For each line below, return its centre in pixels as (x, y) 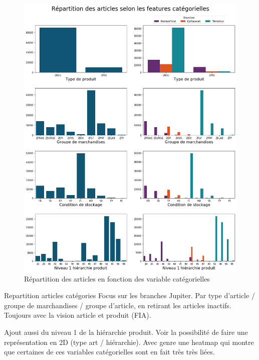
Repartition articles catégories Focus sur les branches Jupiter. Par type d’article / (129, 295)
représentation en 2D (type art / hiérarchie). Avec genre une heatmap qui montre (129, 342)
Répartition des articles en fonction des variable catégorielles (117, 278)
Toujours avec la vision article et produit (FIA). (78, 315)
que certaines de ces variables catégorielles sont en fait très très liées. (109, 352)
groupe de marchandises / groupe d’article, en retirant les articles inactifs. (118, 305)
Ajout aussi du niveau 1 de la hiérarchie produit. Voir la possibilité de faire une (126, 332)
